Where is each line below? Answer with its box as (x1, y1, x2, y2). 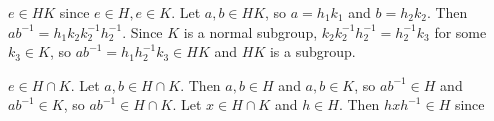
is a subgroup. (269, 41, 356, 62)
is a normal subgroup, (183, 21, 318, 42)
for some (434, 21, 487, 42)
